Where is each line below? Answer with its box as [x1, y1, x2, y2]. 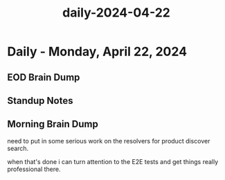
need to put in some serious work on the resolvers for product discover [7, 136, 210, 145]
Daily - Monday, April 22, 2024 [7, 44, 188, 60]
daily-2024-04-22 [62, 5, 171, 21]
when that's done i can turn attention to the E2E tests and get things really [7, 157, 219, 165]
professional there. [7, 165, 61, 173]
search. [7, 144, 29, 152]
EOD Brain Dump [7, 71, 80, 83]
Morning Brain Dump [7, 118, 98, 130]
